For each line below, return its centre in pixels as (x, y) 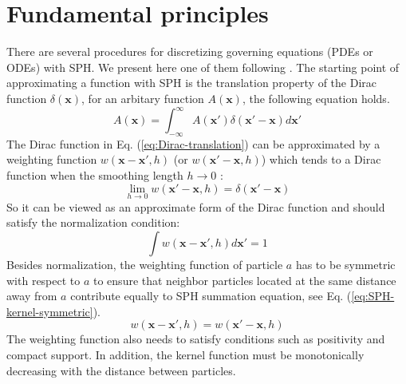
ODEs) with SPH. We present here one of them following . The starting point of (203, 67)
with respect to (43, 280)
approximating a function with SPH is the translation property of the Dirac (191, 83)
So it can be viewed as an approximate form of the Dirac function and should (196, 206)
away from (32, 296)
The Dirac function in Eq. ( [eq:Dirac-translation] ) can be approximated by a (193, 143)
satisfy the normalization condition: (93, 222)
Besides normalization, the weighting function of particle (145, 264)
